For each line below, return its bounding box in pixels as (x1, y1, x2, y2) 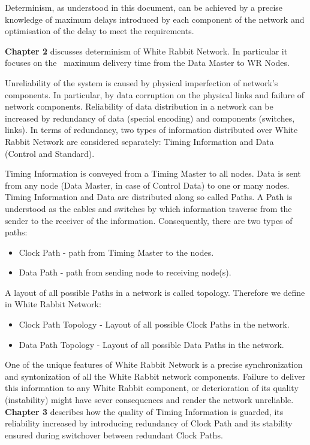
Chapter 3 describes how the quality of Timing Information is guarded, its (5, 405, 284, 417)
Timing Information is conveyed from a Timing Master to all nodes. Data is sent (5, 167, 301, 180)
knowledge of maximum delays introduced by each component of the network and (5, 13, 305, 25)
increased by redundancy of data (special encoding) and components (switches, (5, 111, 295, 124)
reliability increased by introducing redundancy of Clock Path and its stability (5, 417, 293, 429)
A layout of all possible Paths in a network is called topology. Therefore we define (5, 286, 305, 298)
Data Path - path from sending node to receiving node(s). (19, 266, 231, 278)
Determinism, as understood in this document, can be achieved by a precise (5, 1, 283, 13)
